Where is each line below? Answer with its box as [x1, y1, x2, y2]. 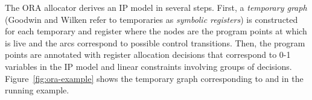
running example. [5, 84, 69, 96]
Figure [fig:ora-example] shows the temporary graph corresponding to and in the [5, 72, 304, 84]
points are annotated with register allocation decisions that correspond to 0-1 [5, 48, 291, 61]
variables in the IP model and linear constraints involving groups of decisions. [5, 60, 292, 72]
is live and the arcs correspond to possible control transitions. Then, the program [5, 36, 305, 49]
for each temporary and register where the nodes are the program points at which [5, 25, 307, 37]
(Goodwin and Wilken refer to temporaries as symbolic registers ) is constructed [5, 13, 298, 25]
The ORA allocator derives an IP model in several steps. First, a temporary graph [5, 1, 307, 13]
